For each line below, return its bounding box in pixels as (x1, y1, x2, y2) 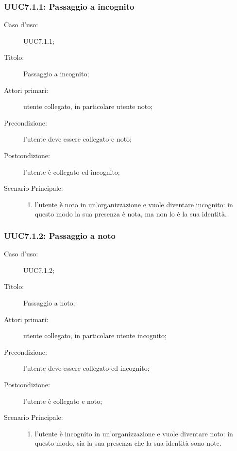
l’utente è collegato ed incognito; (23, 166, 120, 177)
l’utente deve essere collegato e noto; (23, 134, 132, 144)
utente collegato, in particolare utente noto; (23, 101, 153, 111)
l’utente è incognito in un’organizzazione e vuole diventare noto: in (34, 428, 233, 438)
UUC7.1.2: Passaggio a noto (4, 229, 116, 241)
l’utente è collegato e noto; (23, 396, 102, 406)
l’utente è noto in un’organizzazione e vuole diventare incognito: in (34, 199, 233, 209)
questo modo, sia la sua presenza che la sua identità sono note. (34, 438, 221, 448)
